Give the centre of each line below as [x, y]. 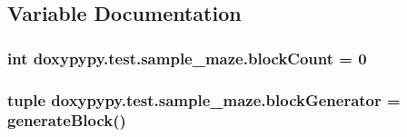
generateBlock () [67, 120]
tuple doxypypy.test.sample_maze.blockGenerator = [204, 99]
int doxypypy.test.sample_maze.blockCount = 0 [187, 58]
